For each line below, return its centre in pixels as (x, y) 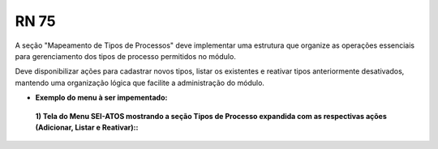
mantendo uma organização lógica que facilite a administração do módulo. (140, 83)
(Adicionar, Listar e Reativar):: (87, 127)
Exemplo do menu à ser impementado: (101, 98)
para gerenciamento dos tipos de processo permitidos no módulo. (126, 56)
